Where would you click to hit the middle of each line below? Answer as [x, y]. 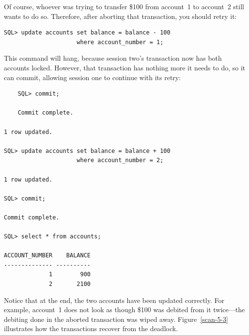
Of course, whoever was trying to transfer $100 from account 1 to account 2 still [124, 6]
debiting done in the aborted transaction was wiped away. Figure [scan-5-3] [116, 319]
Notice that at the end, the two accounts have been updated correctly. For [114, 300]
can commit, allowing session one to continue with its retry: [93, 77]
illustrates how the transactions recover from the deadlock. [91, 328]
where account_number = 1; [120, 42]
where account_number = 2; [120, 160]
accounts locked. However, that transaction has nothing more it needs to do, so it [125, 67]
